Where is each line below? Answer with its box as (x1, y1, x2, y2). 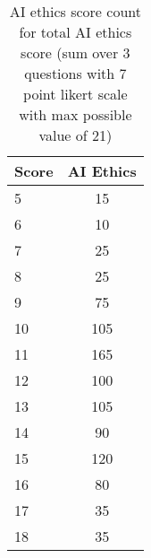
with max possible (19, 104, 132, 125)
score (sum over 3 (21, 42, 130, 63)
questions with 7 (24, 63, 127, 83)
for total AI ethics (19, 22, 132, 42)
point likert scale (23, 83, 128, 104)
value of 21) (38, 125, 113, 145)
